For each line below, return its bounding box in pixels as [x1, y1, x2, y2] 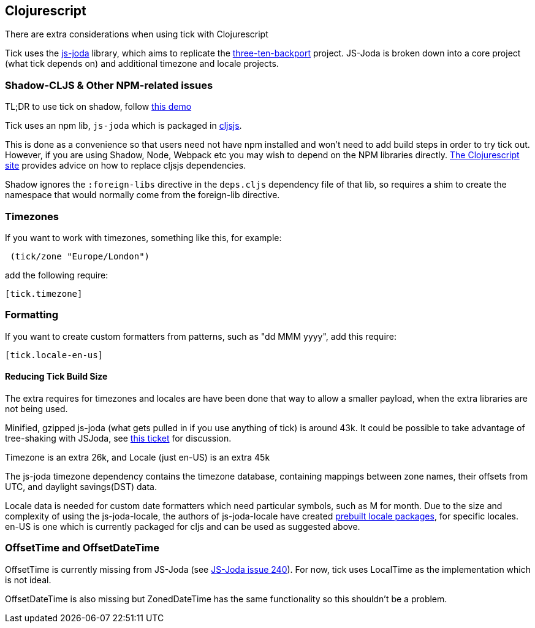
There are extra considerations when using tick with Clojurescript [5, 29, 268, 40]
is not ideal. [5, 574, 51, 585]
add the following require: [5, 269, 108, 280]
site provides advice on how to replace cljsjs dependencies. [5, 160, 246, 171]
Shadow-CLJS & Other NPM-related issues [5, 78, 213, 91]
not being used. [5, 403, 68, 414]
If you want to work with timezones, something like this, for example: [5, 232, 282, 243]
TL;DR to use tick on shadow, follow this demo [5, 101, 192, 112]
